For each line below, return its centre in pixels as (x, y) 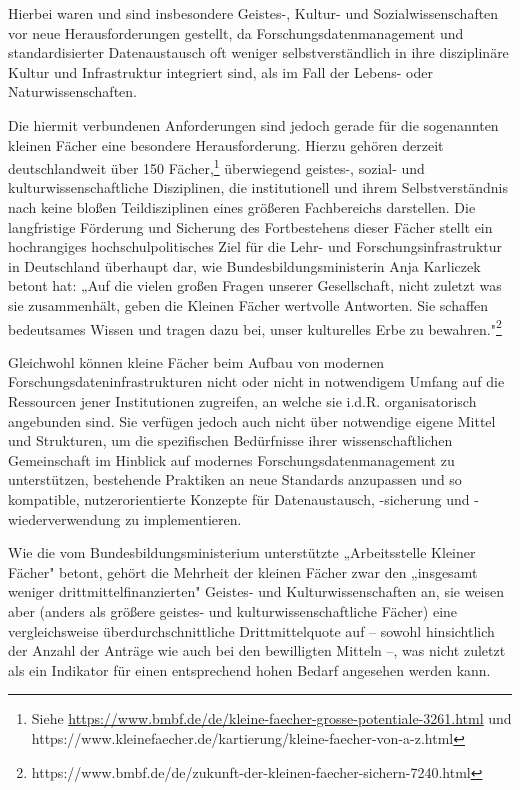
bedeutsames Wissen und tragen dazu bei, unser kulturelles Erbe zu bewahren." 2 (255, 327)
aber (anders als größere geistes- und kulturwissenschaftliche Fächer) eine (233, 610)
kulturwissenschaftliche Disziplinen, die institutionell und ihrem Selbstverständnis (258, 187)
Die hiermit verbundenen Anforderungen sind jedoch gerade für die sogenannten (253, 124)
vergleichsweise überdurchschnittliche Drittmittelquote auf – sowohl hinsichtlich (251, 630)
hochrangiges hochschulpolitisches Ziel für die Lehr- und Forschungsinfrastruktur (255, 246)
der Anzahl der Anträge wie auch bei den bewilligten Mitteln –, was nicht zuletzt (257, 650)
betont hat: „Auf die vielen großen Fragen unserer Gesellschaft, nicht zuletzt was (255, 285)
